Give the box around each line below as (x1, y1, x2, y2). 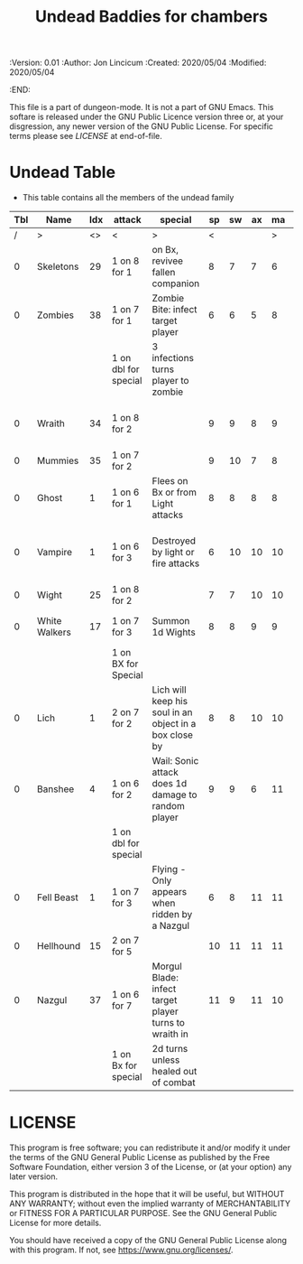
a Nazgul (151, 919, 190, 932)
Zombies (37, 309, 75, 321)
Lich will (151, 683, 187, 696)
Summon (151, 615, 190, 627)
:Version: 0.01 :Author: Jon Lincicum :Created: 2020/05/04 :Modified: (9, 57, 267, 69)
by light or (151, 546, 195, 559)
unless (151, 1054, 180, 1066)
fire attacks (151, 557, 200, 570)
